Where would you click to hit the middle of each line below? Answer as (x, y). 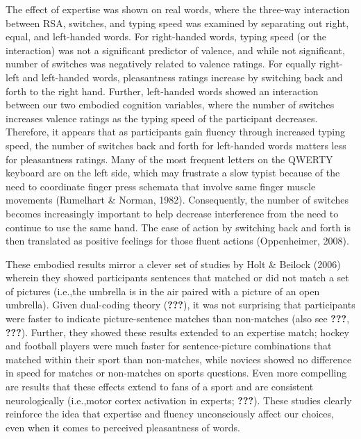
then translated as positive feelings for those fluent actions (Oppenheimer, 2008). (177, 241)
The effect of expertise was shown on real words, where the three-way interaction (178, 9)
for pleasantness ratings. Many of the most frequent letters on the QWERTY (169, 159)
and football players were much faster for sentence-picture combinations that (169, 346)
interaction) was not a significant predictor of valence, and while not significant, (175, 50)
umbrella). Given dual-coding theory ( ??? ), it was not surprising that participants (180, 305)
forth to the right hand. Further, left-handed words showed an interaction (162, 91)
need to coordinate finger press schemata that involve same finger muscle (161, 186)
